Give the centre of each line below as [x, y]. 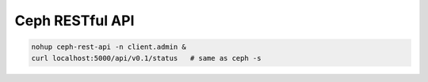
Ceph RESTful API [75, 20]
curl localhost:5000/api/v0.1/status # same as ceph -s [146, 58]
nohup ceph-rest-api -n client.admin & [109, 47]
